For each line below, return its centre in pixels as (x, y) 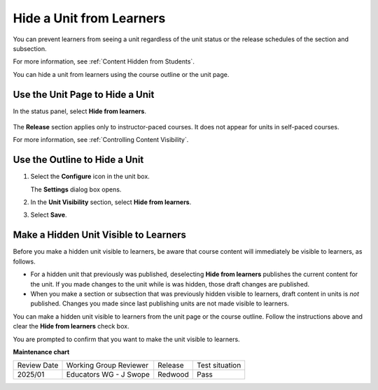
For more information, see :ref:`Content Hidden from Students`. (104, 62)
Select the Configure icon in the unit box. (90, 176)
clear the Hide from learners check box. (71, 326)
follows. (24, 261)
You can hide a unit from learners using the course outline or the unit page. (121, 74)
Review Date (38, 366)
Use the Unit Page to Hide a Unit (84, 94)
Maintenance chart (41, 352)
